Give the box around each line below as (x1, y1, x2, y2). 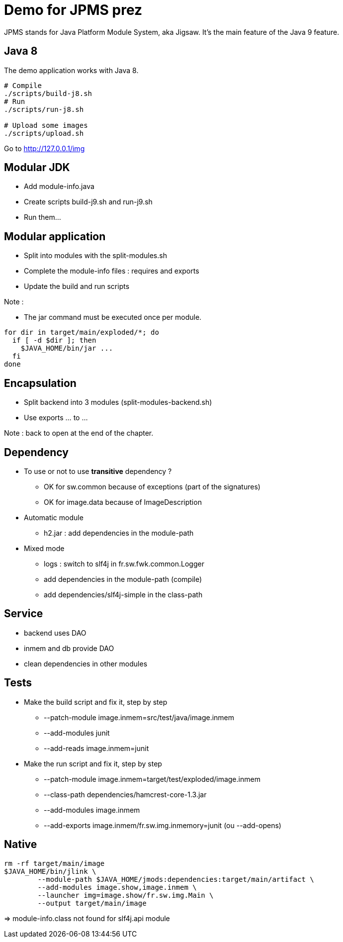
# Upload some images (4, 121, 88, 129)
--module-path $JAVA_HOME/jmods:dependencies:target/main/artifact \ (37, 875, 314, 883)
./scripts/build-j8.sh (4, 89, 92, 97)
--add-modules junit (44, 728, 110, 737)
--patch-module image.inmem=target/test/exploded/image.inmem (44, 774, 260, 783)
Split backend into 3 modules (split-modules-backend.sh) (24, 398, 212, 407)
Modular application (4, 230, 106, 243)
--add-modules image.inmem (44, 805, 140, 814)
